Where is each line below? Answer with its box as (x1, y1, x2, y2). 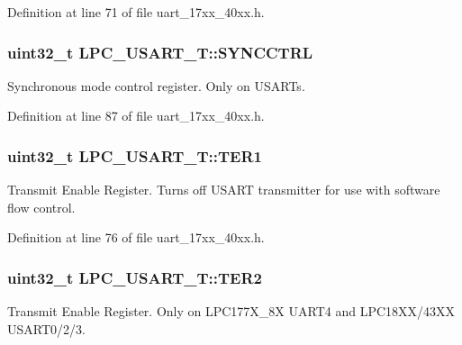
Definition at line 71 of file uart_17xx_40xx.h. (7, 3, 265, 21)
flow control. (7, 197, 76, 216)
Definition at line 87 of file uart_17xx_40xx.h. (7, 106, 265, 125)
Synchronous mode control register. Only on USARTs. (7, 76, 305, 95)
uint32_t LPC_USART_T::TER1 (7, 144, 263, 167)
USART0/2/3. (7, 319, 86, 338)
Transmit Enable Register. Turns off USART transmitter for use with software (7, 180, 440, 199)
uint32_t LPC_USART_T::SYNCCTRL (7, 41, 313, 63)
